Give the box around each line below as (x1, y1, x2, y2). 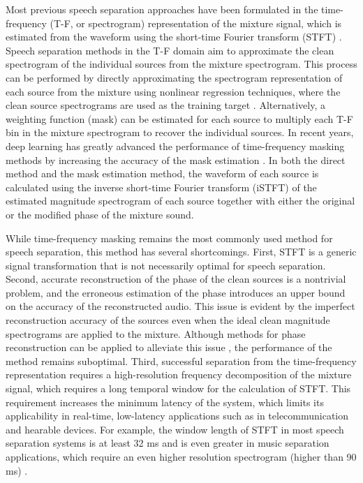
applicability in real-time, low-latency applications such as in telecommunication (6, 408, 349, 423)
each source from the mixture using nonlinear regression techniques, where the (6, 84, 341, 98)
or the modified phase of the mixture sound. (6, 207, 194, 221)
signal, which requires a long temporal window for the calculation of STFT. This (6, 381, 351, 396)
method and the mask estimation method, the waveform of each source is (6, 166, 319, 181)
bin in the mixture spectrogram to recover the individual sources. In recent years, (6, 125, 354, 140)
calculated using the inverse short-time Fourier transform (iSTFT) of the (6, 179, 317, 194)
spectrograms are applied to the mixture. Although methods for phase (6, 326, 306, 341)
